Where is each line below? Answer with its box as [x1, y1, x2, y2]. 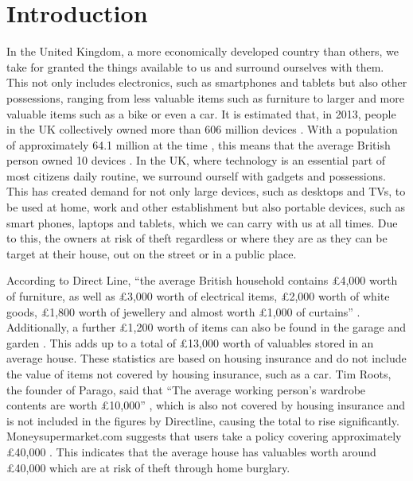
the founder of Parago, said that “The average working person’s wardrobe [6, 381, 366, 398]
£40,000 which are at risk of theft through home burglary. [6, 459, 290, 475]
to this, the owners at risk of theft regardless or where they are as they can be [6, 230, 388, 246]
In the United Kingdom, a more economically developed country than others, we [6, 43, 399, 60]
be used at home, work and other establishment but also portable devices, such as [6, 199, 406, 215]
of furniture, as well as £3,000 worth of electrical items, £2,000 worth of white [6, 288, 390, 305]
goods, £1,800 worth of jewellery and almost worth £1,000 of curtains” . [6, 303, 360, 320]
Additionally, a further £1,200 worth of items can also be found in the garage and [6, 319, 407, 336]
